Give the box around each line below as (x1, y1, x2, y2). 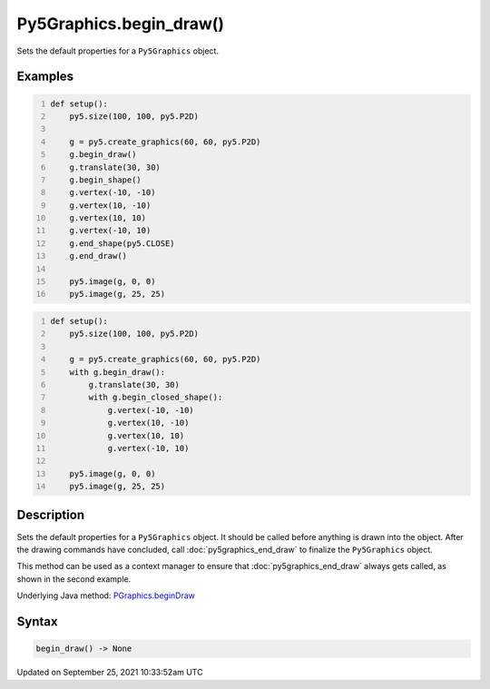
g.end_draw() (69, 251, 127, 261)
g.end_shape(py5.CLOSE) (69, 238, 176, 249)
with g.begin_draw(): (69, 367, 166, 377)
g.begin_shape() (69, 174, 142, 185)
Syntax (16, 614, 58, 629)
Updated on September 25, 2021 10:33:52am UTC (16, 667, 203, 678)
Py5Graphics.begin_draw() (16, 14, 225, 34)
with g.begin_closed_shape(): (88, 392, 223, 403)
